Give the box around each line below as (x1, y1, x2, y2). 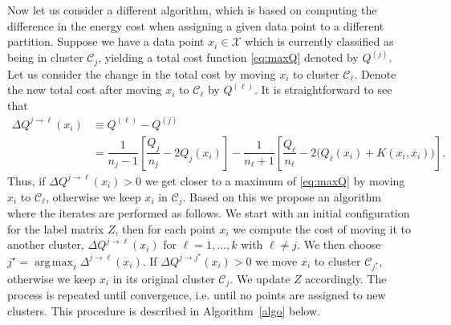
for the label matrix (7, 220, 104, 237)
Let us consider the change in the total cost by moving (7, 65, 276, 82)
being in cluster (7, 49, 83, 66)
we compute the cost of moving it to (233, 220, 411, 237)
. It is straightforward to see (254, 81, 392, 98)
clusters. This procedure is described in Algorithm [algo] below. (7, 302, 320, 319)
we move (255, 252, 298, 269)
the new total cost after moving (7, 81, 162, 98)
